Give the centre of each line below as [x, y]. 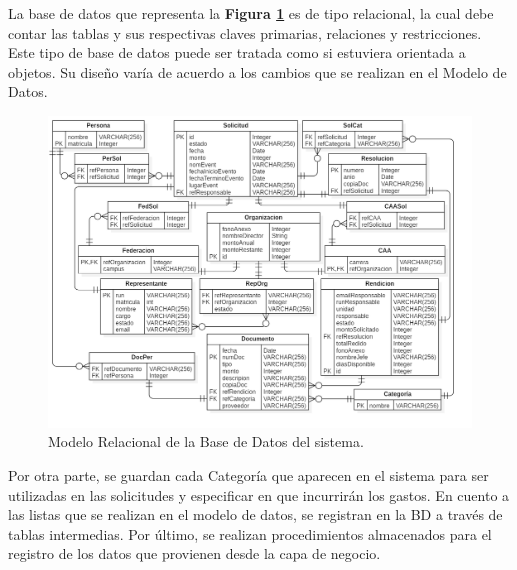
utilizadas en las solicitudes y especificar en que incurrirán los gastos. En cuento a [259, 494]
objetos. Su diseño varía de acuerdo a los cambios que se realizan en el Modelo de [257, 71]
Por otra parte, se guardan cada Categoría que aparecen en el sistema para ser [248, 474]
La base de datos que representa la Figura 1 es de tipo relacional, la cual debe [251, 13]
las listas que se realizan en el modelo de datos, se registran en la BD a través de [255, 514]
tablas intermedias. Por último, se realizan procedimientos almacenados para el [250, 533]
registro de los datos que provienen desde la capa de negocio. [194, 553]
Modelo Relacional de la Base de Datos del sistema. [206, 441]
